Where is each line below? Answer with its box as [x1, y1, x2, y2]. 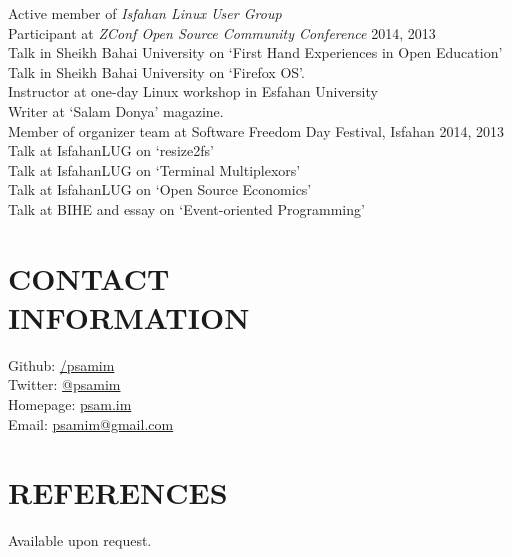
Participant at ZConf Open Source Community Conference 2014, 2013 [8, 22, 436, 43]
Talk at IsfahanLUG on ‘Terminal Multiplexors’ [8, 159, 301, 180]
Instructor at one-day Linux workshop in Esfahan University [8, 81, 378, 102]
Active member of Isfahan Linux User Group [8, 3, 282, 23]
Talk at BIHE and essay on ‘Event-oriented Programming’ [8, 198, 365, 219]
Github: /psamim [8, 354, 115, 375]
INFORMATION [8, 296, 250, 337]
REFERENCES [8, 472, 228, 513]
